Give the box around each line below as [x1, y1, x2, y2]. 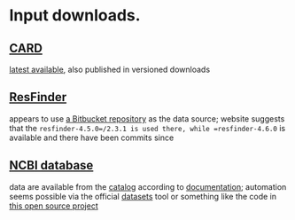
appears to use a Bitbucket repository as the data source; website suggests [9, 113, 285, 124]
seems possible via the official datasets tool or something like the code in [9, 191, 277, 201]
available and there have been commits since [9, 132, 175, 143]
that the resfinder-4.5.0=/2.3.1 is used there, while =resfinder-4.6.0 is [9, 122, 286, 133]
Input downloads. [9, 5, 141, 26]
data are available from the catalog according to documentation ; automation [9, 181, 287, 192]
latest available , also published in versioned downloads [9, 64, 211, 75]
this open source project [9, 200, 99, 211]
